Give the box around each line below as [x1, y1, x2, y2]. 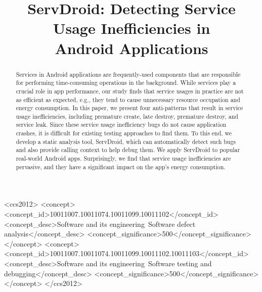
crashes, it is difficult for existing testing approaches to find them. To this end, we [16, 129, 232, 137]
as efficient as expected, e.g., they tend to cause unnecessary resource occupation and [16, 95, 240, 104]
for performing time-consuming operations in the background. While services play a [16, 78, 236, 87]
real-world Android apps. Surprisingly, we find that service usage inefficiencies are [16, 154, 231, 163]
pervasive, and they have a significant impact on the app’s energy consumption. [16, 162, 226, 171]
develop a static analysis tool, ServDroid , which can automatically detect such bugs [16, 137, 236, 145]
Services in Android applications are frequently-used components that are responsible [16, 70, 241, 78]
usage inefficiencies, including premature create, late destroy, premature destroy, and [16, 112, 238, 120]
